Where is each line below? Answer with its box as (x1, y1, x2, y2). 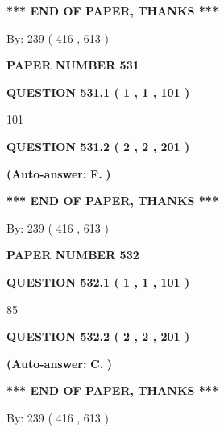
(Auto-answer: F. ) (6, 165, 111, 182)
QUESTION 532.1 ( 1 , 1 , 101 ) (6, 273, 190, 290)
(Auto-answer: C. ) (6, 354, 113, 371)
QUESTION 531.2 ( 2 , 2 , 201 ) (6, 137, 190, 154)
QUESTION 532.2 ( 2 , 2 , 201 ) (6, 328, 190, 345)
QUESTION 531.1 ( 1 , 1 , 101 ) (6, 83, 190, 100)
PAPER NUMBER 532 (6, 246, 139, 263)
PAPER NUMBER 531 (6, 57, 139, 73)
